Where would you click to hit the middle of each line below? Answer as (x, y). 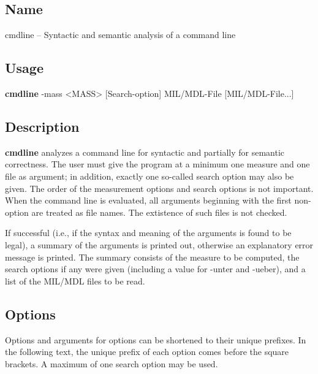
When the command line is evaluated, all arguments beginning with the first (148, 200)
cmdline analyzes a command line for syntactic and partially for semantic (145, 152)
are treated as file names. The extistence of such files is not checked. (159, 212)
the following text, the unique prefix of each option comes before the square (147, 352)
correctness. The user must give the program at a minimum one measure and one (157, 164)
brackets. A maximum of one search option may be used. (112, 363)
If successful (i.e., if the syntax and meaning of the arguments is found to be (148, 233)
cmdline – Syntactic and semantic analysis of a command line (120, 35)
